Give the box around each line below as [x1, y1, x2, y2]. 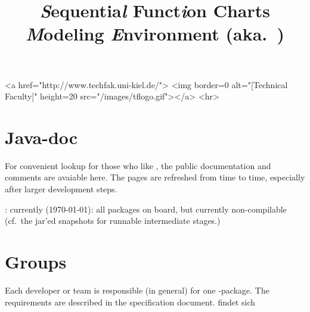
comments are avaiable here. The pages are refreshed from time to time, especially [5, 171, 305, 183]
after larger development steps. [5, 183, 117, 195]
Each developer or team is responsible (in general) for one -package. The [5, 283, 269, 296]
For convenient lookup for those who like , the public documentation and [5, 159, 271, 171]
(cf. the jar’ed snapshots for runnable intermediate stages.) [5, 214, 221, 227]
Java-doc [5, 124, 78, 149]
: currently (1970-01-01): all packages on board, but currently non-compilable [5, 202, 287, 215]
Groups [5, 249, 67, 274]
